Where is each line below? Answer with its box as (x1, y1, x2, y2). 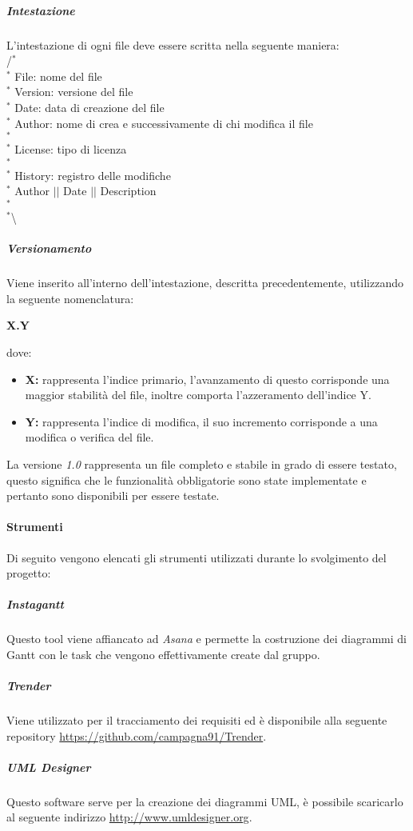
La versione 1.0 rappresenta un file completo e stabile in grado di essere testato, (6, 456, 397, 473)
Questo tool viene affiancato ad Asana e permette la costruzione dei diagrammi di (6, 630, 407, 647)
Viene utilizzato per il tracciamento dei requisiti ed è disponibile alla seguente (6, 712, 387, 729)
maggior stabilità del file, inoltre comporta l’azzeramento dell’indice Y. (25, 386, 371, 403)
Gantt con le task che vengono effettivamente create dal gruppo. (6, 645, 320, 662)
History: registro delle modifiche (14, 166, 171, 183)
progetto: (6, 565, 51, 581)
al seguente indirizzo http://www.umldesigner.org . (6, 809, 252, 825)
